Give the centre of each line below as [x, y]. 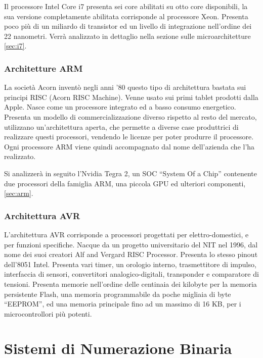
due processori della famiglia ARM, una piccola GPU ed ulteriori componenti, [125, 183]
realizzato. [20, 156]
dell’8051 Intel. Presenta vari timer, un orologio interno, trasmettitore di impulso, [130, 264]
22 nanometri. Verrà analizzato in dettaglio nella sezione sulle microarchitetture [127, 36]
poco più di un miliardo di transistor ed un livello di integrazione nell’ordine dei [128, 26]
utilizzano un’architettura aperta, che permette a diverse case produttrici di [121, 126]
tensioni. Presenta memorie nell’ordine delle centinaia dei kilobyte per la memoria [130, 284]
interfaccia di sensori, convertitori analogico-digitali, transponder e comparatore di [131, 274]
